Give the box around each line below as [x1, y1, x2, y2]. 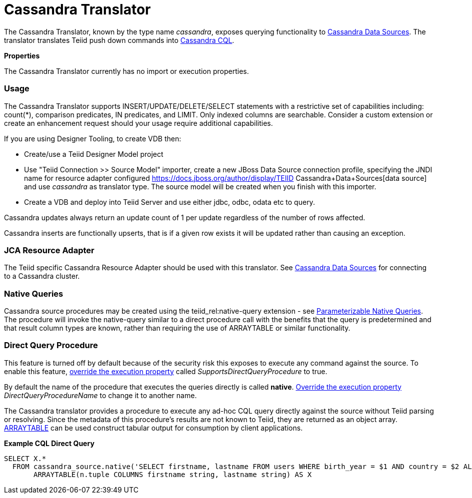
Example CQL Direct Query [4, 439, 94, 448]
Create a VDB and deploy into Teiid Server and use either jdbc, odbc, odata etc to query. [24, 197, 315, 206]
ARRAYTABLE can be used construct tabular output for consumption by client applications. [4, 423, 303, 432]
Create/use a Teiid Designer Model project [24, 149, 163, 158]
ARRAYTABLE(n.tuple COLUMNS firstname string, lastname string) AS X [33, 470, 312, 479]
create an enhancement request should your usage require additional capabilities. [4, 118, 273, 127]
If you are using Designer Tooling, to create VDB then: [4, 134, 181, 143]
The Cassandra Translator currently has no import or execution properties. [4, 66, 249, 75]
